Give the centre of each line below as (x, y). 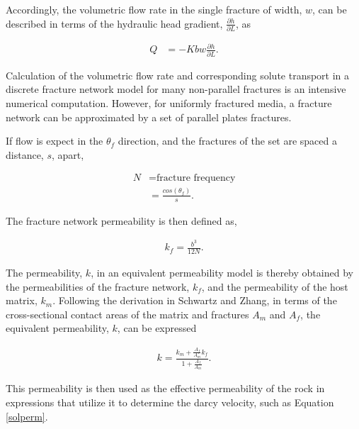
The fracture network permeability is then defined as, (121, 220)
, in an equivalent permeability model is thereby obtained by (222, 273)
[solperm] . (27, 416)
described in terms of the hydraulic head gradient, (114, 23)
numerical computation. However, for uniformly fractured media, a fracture (169, 102)
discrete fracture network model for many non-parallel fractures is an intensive (176, 89)
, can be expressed (157, 328)
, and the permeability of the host (275, 286)
